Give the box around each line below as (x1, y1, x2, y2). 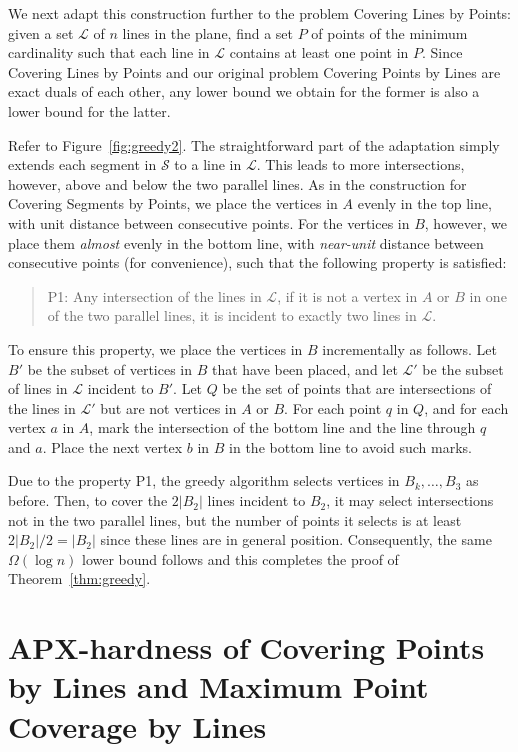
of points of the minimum (311, 22, 468, 43)
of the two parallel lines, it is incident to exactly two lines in (47, 305, 417, 326)
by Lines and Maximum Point (8, 666, 429, 707)
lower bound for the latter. (8, 100, 171, 121)
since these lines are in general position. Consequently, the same (100, 529, 492, 550)
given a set (8, 22, 74, 43)
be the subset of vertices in (27, 358, 193, 379)
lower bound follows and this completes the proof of (82, 548, 399, 569)
